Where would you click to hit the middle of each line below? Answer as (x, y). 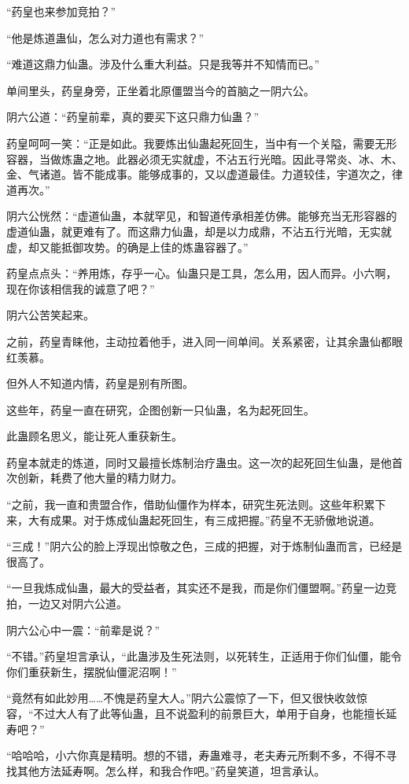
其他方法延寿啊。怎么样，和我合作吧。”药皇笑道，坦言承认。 (171, 770)
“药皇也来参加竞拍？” (61, 11)
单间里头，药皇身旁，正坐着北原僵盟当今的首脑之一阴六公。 (160, 90)
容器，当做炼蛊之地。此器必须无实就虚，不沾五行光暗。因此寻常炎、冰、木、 (204, 158)
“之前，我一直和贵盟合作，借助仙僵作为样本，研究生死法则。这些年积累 (191, 504)
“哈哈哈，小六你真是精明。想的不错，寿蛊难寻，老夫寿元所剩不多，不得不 (196, 755)
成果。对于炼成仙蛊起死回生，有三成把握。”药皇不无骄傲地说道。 (215, 519)
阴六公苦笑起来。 (50, 315)
